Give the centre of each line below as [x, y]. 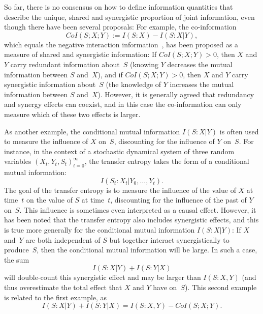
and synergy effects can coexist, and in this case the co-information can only [123, 104]
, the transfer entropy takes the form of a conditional [167, 161]
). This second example [221, 287]
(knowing [144, 64]
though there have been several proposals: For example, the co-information [120, 27]
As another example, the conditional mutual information [92, 131]
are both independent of [63, 239]
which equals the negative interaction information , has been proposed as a [121, 44]
